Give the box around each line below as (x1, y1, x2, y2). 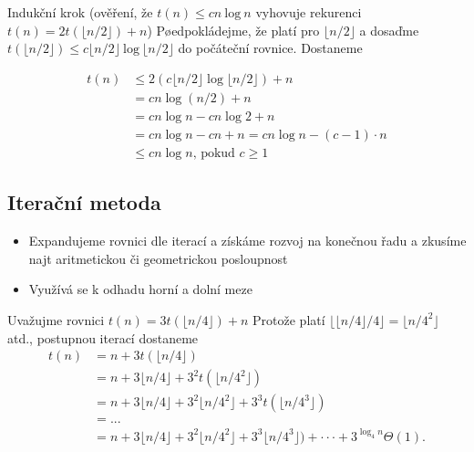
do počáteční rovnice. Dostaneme (178, 38, 363, 58)
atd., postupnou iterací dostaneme (7, 328, 199, 347)
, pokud (192, 146, 235, 160)
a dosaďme (359, 20, 419, 39)
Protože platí (252, 310, 325, 329)
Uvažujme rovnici (7, 310, 105, 329)
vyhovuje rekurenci (255, 3, 362, 21)
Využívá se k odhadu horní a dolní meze (28, 279, 252, 299)
